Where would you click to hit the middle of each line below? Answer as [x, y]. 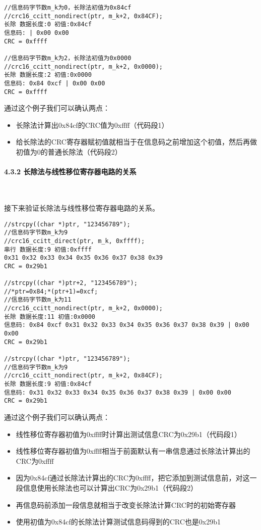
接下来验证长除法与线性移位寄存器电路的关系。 [82, 207]
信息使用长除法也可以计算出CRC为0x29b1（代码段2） [110, 487]
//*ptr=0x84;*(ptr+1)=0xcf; [51, 291]
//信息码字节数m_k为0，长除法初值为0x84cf [68, 8]
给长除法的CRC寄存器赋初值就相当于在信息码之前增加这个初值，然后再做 [136, 142]
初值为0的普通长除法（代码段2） [69, 152]
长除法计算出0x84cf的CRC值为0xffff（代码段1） [92, 125]
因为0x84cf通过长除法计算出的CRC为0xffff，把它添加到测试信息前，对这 [133, 478]
